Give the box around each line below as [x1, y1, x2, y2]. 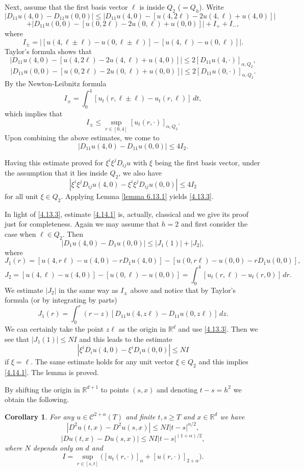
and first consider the [181, 218, 248, 229]
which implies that [5, 108, 63, 119]
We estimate [5, 284, 43, 295]
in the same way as [59, 284, 118, 295]
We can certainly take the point [5, 324, 104, 334]
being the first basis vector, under [155, 157, 260, 167]
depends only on [33, 442, 83, 453]
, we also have [118, 167, 162, 178]
